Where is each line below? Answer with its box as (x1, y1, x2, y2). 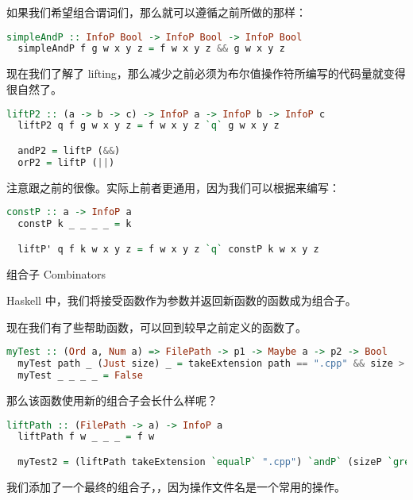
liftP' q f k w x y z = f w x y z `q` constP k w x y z (17, 243, 319, 255)
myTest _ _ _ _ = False (17, 370, 143, 382)
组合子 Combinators (6, 265, 106, 282)
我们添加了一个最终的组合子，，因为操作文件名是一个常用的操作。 (6, 478, 345, 494)
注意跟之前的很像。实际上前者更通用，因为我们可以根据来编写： (6, 179, 340, 195)
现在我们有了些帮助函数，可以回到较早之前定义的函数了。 (6, 318, 307, 335)
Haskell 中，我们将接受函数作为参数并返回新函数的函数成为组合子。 (6, 292, 357, 309)
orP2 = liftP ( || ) (17, 156, 115, 168)
